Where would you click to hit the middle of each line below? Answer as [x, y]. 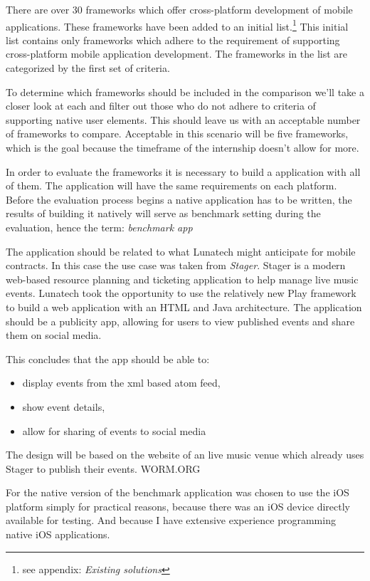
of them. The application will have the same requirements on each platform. [171, 185]
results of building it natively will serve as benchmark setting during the [163, 213]
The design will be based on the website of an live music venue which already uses [185, 455]
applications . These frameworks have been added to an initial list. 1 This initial [177, 25]
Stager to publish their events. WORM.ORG [103, 468]
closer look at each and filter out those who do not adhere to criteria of [161, 106]
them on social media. [54, 335]
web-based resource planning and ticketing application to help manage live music [182, 279]
